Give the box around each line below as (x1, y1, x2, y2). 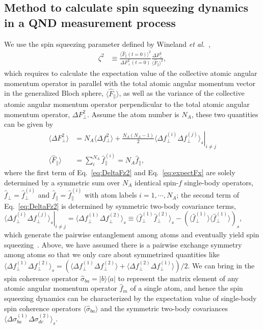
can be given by (4, 119, 54, 129)
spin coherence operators (4, 303, 81, 313)
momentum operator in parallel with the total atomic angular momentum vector (4, 77, 255, 88)
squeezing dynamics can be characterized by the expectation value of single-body (4, 292, 257, 303)
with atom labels (85, 189, 137, 200)
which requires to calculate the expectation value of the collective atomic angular (4, 68, 257, 78)
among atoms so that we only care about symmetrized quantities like (4, 249, 220, 260)
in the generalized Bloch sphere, (4, 88, 104, 98)
